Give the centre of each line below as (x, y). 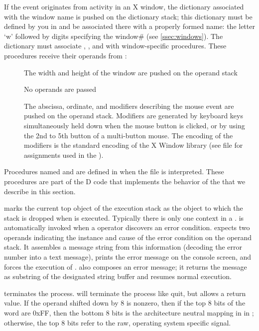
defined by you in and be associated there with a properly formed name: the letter (129, 26)
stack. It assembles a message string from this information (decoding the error (123, 247)
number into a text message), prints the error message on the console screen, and (128, 257)
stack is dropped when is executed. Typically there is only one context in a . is (124, 217)
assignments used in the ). (64, 155)
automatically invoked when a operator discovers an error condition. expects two (127, 227)
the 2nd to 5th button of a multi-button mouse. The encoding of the (129, 135)
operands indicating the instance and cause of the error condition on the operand (128, 237)
